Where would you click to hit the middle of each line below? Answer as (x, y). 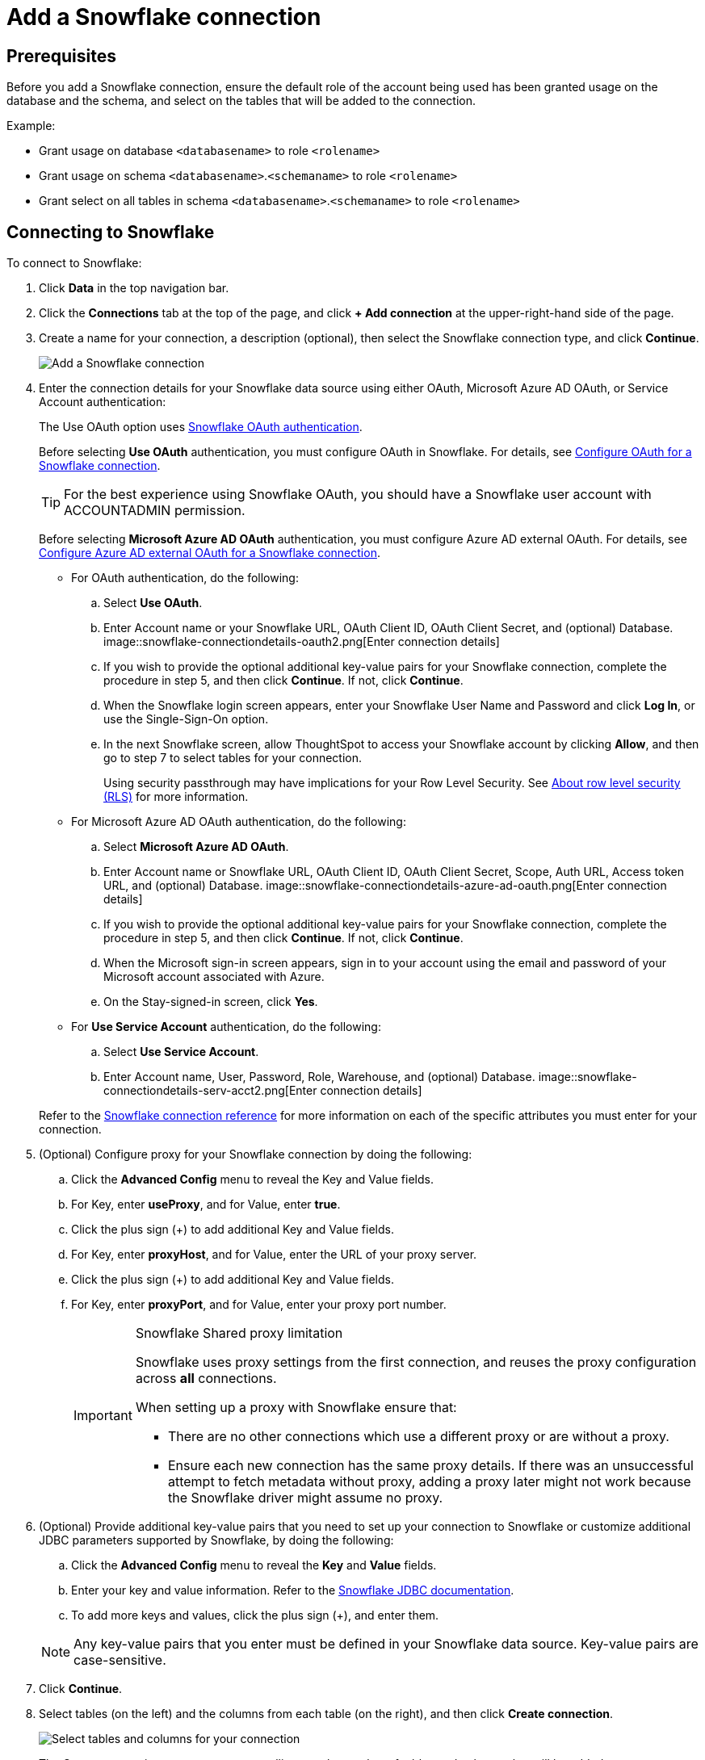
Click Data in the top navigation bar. (134, 288)
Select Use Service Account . (181, 1052)
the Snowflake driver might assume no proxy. (305, 1498)
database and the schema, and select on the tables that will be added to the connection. (241, 101)
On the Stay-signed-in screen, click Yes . (211, 1002)
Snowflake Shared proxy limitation (239, 1333)
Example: (31, 126)
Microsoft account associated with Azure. (214, 977)
